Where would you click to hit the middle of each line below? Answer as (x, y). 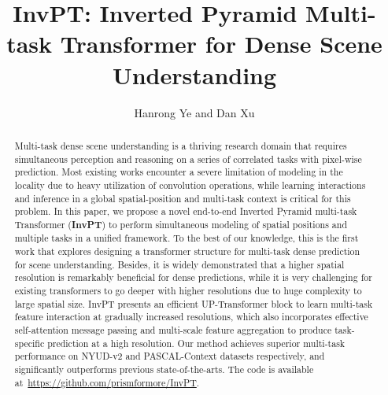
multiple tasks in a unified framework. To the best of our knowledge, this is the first (187, 238)
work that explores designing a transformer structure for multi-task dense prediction (187, 251)
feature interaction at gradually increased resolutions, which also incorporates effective (191, 317)
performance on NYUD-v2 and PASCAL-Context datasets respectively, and (170, 356)
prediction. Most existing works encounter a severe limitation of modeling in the (179, 172)
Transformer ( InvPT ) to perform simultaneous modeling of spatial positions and (181, 224)
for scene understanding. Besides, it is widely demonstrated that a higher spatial (179, 264)
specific (30, 343)
